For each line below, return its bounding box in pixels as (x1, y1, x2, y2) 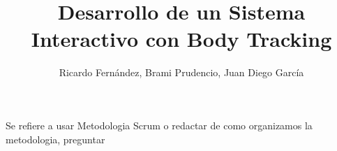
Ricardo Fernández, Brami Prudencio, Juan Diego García (59, 65, 304, 80)
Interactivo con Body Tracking (31, 24, 332, 53)
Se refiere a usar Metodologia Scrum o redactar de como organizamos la (6, 117, 313, 132)
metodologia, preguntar (6, 131, 105, 146)
